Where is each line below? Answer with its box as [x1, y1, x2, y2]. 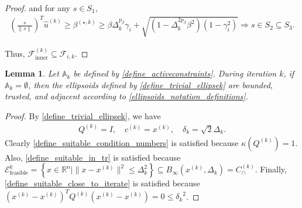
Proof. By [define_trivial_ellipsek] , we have [5, 109, 161, 122]
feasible [9, 170, 28, 176]
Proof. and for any [5, 2, 71, 13]
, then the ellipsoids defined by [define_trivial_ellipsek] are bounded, [28, 78, 273, 91]
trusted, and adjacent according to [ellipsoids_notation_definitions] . [5, 90, 248, 102]
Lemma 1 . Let [5, 67, 59, 79]
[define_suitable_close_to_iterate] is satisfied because [5, 177, 200, 189]
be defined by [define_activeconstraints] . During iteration [73, 67, 277, 79]
